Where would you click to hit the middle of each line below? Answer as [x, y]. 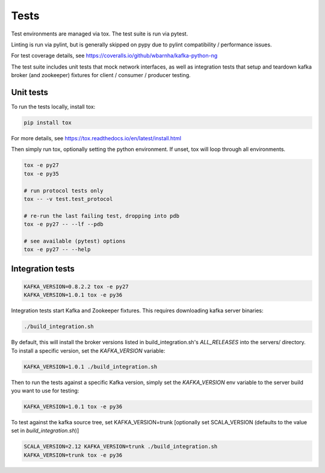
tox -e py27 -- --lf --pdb [63, 224]
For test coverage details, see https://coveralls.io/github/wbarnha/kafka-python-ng [114, 56]
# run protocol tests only [63, 190]
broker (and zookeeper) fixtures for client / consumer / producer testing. [101, 75]
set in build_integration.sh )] [45, 431]
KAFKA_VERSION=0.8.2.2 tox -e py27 [76, 286]
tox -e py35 [42, 174]
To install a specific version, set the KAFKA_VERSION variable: [88, 351]
